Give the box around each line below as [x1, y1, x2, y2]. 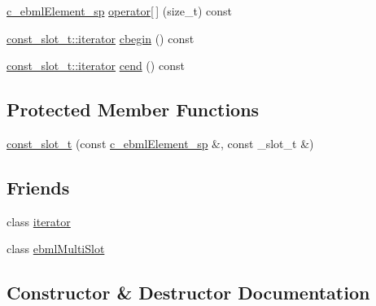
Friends [7, 174, 70, 199]
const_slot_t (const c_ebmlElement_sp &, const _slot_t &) [7, 134, 314, 151]
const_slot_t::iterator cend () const [7, 57, 185, 74]
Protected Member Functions [7, 97, 260, 122]
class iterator [7, 212, 71, 229]
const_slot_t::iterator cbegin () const [7, 29, 195, 46]
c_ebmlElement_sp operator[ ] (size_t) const [7, 2, 233, 19]
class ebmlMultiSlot [7, 240, 105, 257]
